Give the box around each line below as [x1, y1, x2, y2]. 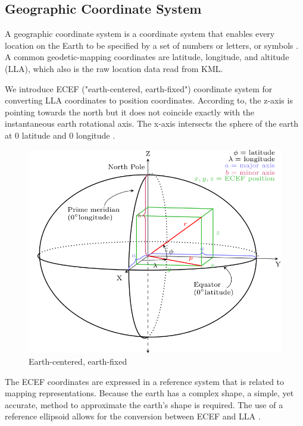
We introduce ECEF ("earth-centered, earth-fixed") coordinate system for [5, 82, 273, 95]
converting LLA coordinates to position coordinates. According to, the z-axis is [5, 94, 293, 106]
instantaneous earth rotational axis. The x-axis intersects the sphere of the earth [5, 117, 299, 130]
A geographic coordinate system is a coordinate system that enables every [5, 27, 275, 40]
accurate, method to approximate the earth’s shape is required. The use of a [5, 398, 283, 411]
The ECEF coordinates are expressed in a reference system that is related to [5, 375, 285, 387]
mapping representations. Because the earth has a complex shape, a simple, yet [5, 387, 294, 399]
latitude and [21, 129, 67, 141]
